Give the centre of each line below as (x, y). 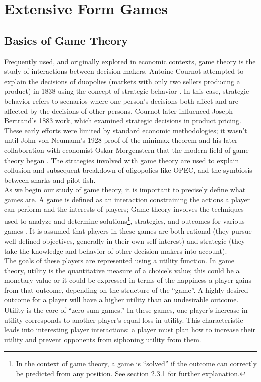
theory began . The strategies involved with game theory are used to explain (122, 160)
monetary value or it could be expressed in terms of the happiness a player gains (128, 280)
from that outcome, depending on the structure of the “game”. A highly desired (126, 290)
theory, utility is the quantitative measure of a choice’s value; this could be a (122, 270)
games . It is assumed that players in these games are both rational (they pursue (128, 231)
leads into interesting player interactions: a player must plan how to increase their (130, 329)
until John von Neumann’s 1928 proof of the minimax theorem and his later (121, 140)
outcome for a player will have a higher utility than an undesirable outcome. (121, 300)
